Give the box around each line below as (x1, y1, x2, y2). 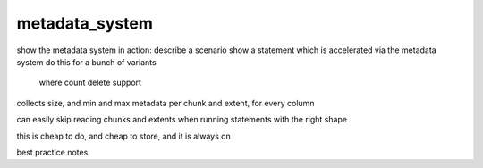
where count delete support (38, 77, 142, 88)
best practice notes (16, 147, 89, 157)
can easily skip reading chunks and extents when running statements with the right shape (16, 114, 348, 125)
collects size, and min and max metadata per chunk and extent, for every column (16, 97, 315, 108)
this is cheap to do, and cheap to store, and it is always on (16, 130, 232, 141)
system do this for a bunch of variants (16, 56, 157, 67)
